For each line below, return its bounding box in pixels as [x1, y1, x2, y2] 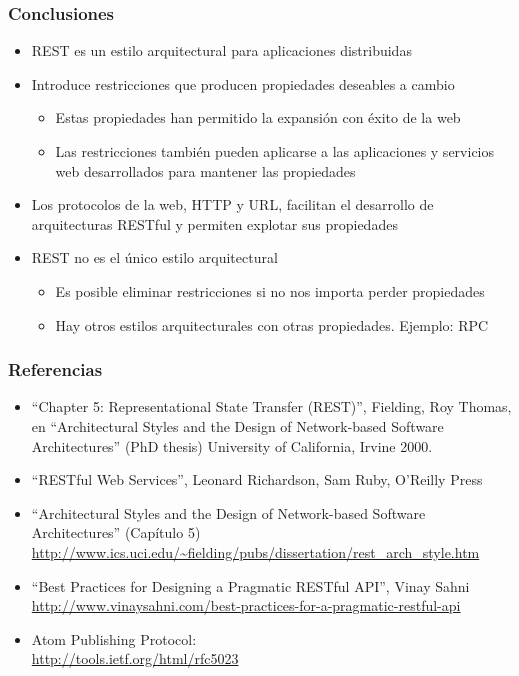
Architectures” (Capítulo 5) [31, 522, 201, 543]
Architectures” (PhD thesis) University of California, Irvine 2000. [31, 435, 433, 456]
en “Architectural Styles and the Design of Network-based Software [31, 415, 444, 436]
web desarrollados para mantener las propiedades [55, 160, 356, 181]
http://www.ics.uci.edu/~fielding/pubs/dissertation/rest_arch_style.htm [31, 541, 480, 562]
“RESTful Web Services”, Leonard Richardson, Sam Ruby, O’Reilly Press [31, 469, 483, 490]
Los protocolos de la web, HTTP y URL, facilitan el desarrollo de [31, 194, 434, 215]
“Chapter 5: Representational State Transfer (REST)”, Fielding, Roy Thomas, [31, 396, 512, 417]
